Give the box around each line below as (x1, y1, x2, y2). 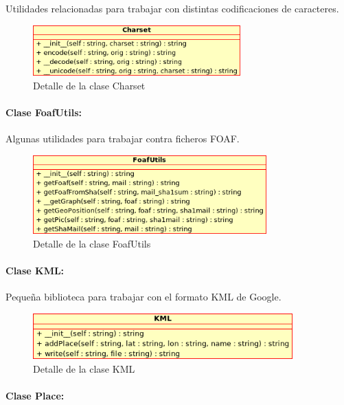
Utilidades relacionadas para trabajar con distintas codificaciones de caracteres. (5, 1, 339, 15)
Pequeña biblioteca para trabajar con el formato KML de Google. (5, 289, 282, 304)
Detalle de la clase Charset (33, 78, 146, 92)
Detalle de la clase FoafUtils (33, 236, 151, 250)
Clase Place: (5, 388, 65, 402)
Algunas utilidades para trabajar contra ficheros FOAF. (5, 131, 240, 145)
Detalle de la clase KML (33, 361, 135, 375)
